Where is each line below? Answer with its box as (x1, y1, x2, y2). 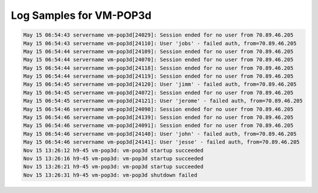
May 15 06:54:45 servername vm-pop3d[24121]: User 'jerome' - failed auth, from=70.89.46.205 (23, 98, 303, 104)
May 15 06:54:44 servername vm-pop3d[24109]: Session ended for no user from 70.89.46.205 (23, 48, 294, 55)
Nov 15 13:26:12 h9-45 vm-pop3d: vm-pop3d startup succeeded (23, 147, 204, 154)
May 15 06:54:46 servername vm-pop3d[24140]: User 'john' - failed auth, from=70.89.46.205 (23, 130, 297, 137)
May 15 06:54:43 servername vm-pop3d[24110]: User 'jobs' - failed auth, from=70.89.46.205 (23, 40, 297, 46)
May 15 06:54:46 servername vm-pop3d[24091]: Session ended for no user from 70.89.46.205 (23, 122, 294, 129)
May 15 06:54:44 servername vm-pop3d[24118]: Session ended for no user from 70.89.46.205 (23, 65, 294, 71)
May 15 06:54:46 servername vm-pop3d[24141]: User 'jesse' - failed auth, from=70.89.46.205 (23, 139, 300, 145)
